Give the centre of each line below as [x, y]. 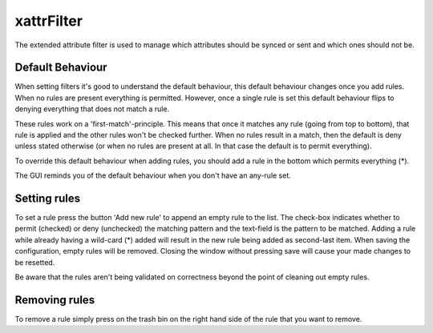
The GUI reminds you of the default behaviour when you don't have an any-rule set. [153, 175]
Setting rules [48, 199]
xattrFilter [49, 21]
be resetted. [35, 262]
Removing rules [55, 300]
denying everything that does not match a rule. [92, 109]
